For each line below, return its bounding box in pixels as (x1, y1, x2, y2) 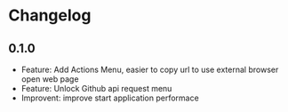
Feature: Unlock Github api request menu (20, 84, 172, 93)
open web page (20, 74, 79, 84)
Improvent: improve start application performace (20, 92, 199, 103)
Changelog (8, 5, 92, 26)
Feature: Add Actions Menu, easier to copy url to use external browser (20, 64, 279, 75)
